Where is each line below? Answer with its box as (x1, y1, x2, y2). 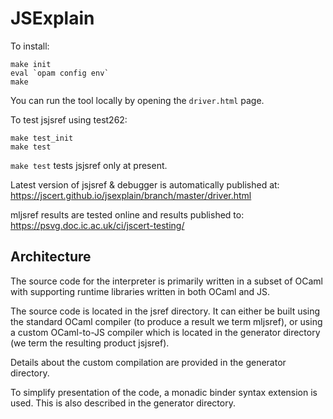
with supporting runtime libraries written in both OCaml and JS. (10, 285, 271, 297)
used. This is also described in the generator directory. (10, 397, 236, 409)
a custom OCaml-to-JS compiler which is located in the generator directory (10, 326, 321, 338)
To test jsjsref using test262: (10, 113, 128, 126)
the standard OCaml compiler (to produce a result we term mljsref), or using (10, 315, 323, 327)
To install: (10, 40, 50, 52)
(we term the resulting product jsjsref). (10, 337, 170, 349)
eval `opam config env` (10, 68, 110, 78)
